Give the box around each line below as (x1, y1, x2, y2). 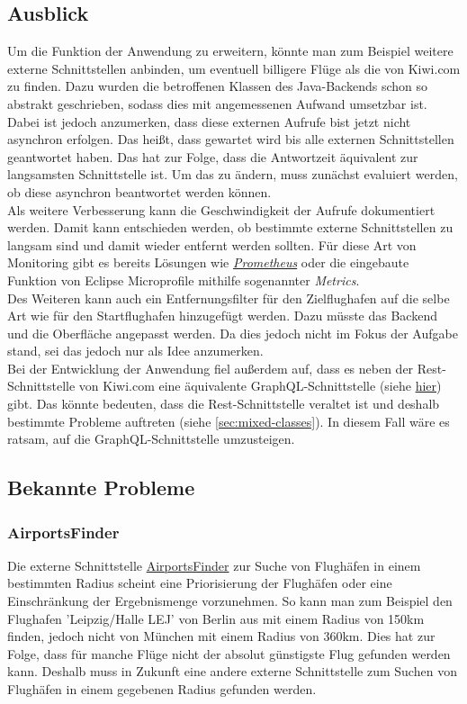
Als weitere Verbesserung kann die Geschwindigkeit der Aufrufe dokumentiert (7, 200, 436, 219)
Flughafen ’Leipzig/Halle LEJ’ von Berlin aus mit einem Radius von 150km (7, 609, 425, 627)
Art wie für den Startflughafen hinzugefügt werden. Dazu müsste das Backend (7, 306, 437, 325)
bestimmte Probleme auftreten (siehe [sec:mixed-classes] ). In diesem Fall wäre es (7, 411, 450, 430)
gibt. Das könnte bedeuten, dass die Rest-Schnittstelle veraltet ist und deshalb (7, 394, 440, 413)
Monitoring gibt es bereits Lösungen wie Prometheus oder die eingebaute (7, 253, 409, 272)
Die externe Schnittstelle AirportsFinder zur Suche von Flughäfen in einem (7, 555, 421, 574)
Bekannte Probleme (7, 474, 195, 501)
